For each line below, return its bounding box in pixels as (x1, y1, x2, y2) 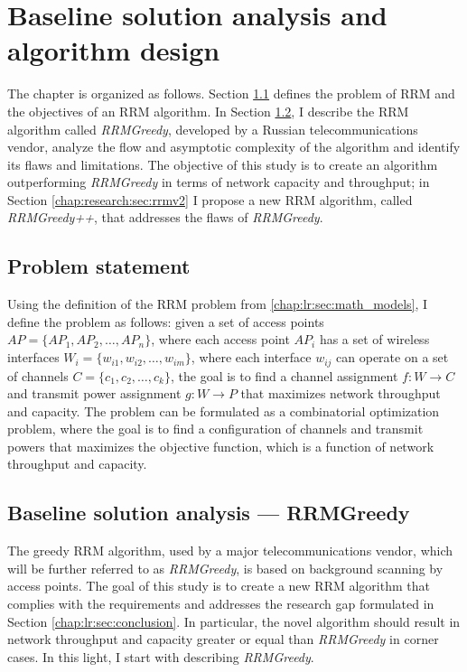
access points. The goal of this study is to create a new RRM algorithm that (7, 576, 430, 595)
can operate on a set (336, 348, 449, 367)
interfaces (7, 348, 60, 367)
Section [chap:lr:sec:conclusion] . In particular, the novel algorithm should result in (7, 611, 461, 630)
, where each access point (151, 330, 290, 349)
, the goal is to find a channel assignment (170, 366, 398, 385)
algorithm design (7, 32, 220, 69)
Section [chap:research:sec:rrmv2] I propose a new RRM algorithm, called (7, 190, 413, 209)
